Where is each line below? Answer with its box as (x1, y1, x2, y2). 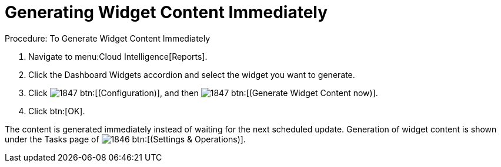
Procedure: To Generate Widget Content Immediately (5, 33, 211, 43)
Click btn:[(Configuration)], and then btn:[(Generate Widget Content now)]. (28, 87, 378, 98)
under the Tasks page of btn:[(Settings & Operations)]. (5, 134, 246, 144)
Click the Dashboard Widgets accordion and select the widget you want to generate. (28, 69, 355, 80)
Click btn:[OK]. (28, 105, 85, 116)
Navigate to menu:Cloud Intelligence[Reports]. (28, 51, 208, 62)
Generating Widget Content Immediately (5, 2, 328, 22)
